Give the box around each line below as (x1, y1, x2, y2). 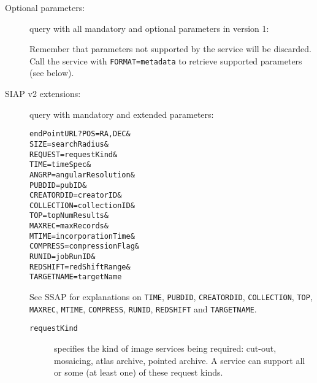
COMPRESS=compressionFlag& (29, 242, 139, 251)
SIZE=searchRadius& (29, 139, 109, 149)
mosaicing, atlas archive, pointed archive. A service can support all (54, 354, 305, 366)
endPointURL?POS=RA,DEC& (29, 130, 131, 139)
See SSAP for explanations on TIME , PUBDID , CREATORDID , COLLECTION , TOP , (29, 290, 313, 303)
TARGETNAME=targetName (29, 273, 122, 282)
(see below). (29, 66, 74, 79)
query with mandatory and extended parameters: (29, 107, 214, 120)
